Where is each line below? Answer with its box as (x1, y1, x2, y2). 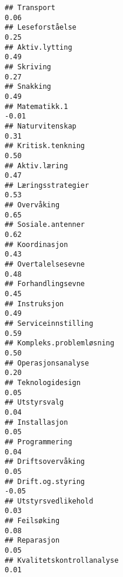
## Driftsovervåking (5, 457, 85, 466)
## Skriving (5, 62, 51, 71)
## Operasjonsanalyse (5, 358, 89, 367)
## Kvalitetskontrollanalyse (5, 556, 119, 565)
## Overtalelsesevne (5, 260, 85, 269)
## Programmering (5, 437, 72, 446)
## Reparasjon (5, 536, 60, 545)
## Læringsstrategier (5, 181, 89, 190)
